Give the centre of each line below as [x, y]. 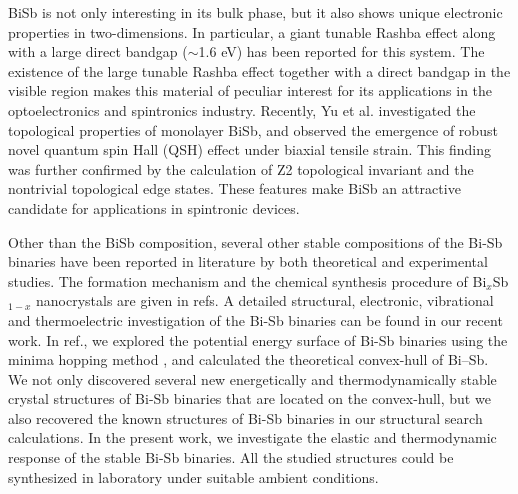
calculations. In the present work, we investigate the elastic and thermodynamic [252, 437]
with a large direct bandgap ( [98, 51]
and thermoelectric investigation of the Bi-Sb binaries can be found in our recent [255, 319]
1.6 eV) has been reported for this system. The [341, 51]
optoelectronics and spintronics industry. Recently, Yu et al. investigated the [242, 109]
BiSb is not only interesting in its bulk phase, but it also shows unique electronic [255, 12]
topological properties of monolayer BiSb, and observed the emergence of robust [253, 129]
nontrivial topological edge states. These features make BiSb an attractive [234, 188]
